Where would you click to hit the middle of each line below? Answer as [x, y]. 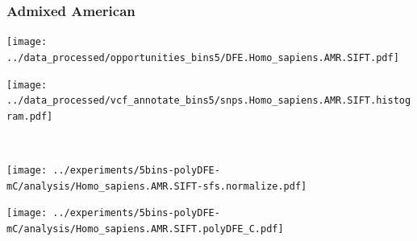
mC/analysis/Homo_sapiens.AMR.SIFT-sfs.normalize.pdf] [157, 186]
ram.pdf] [30, 116]
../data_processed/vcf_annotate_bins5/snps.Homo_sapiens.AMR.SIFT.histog [209, 101]
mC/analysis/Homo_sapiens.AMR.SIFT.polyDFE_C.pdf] [145, 229]
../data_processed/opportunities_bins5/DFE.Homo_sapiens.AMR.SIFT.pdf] [203, 57]
